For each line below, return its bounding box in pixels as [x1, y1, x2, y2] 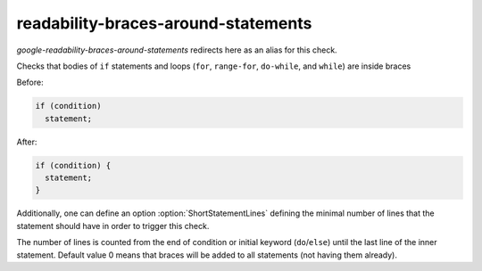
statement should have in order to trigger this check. [16, 220, 210, 231]
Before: [16, 77, 44, 88]
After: [16, 136, 37, 147]
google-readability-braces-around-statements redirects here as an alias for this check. [16, 45, 338, 55]
